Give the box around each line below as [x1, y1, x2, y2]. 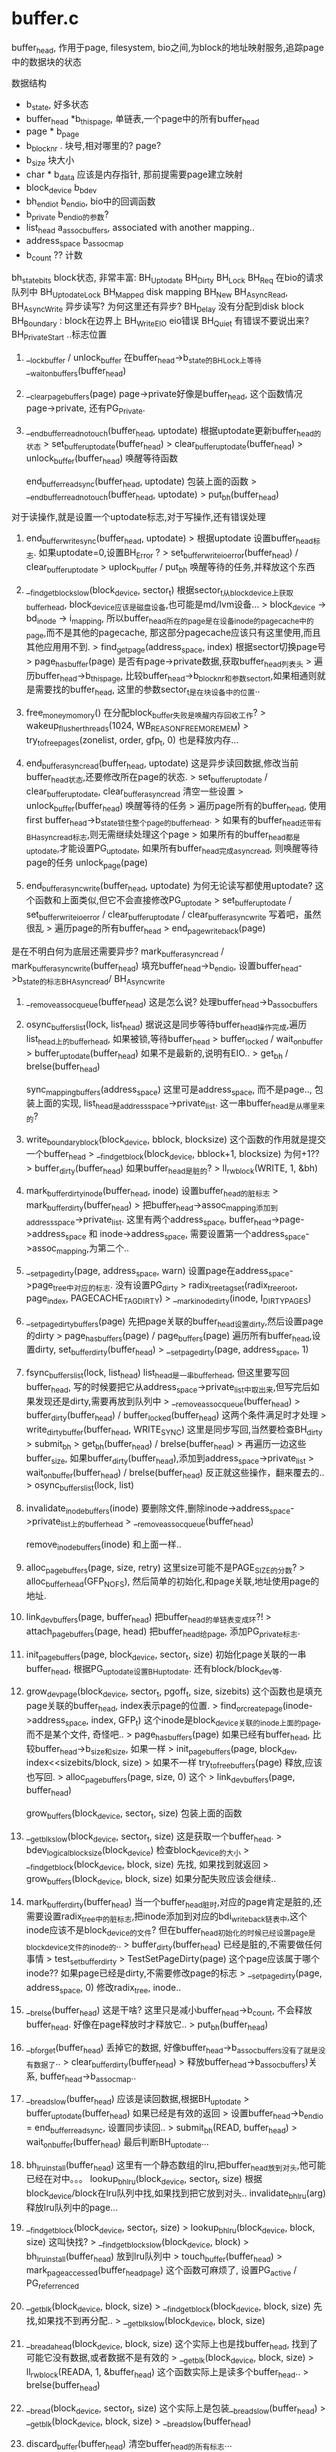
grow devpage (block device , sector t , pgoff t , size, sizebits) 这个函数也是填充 [25, 1685, 323, 1700]
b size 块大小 [25, 153, 75, 168]
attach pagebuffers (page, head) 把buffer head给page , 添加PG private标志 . [25, 1625, 301, 1639]
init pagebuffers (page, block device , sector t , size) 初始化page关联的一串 [25, 1648, 307, 1662]
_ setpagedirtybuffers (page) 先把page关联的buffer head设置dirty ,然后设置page [25, 1315, 324, 1329]
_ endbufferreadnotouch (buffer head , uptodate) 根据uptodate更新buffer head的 [25, 425, 322, 439]
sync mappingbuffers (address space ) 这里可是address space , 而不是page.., [25, 1083, 313, 1097]
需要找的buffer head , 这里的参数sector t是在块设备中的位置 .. [34, 683, 261, 698]
